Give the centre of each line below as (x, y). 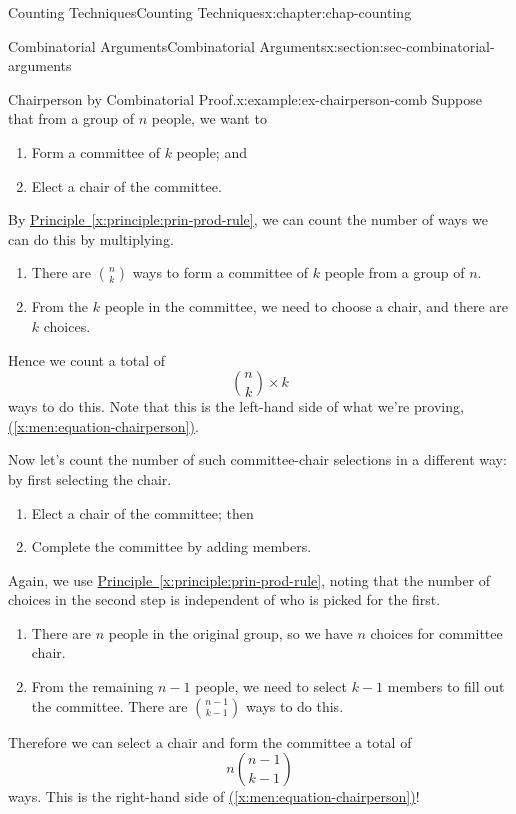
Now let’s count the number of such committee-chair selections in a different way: (257, 459)
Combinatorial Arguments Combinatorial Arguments (167, 45)
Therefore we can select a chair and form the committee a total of (210, 741)
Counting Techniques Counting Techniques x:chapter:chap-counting (210, 12)
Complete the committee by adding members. (171, 546)
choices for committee (436, 632)
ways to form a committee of (220, 272)
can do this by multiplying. (91, 238)
